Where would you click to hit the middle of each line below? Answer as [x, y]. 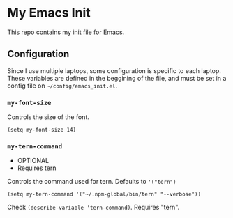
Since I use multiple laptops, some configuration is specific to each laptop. [114, 70]
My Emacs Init [49, 13]
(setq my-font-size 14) [42, 130]
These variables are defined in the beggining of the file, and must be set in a [117, 78]
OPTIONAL [33, 161]
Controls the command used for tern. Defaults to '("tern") [92, 182]
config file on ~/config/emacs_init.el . [62, 86]
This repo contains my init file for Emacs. [66, 32]
